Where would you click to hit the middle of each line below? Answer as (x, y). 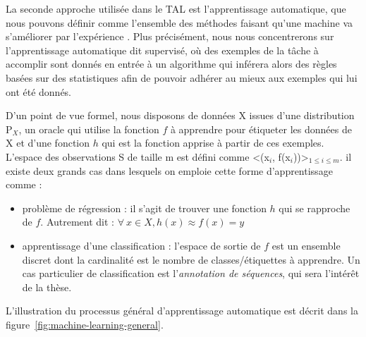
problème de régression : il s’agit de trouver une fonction (144, 208)
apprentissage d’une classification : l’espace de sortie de (141, 245)
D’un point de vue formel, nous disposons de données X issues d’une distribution (180, 115)
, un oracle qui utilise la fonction (89, 129)
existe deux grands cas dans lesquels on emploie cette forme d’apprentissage (169, 170)
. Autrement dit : (77, 222)
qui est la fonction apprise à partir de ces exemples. (213, 143)
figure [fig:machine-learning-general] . (85, 324)
